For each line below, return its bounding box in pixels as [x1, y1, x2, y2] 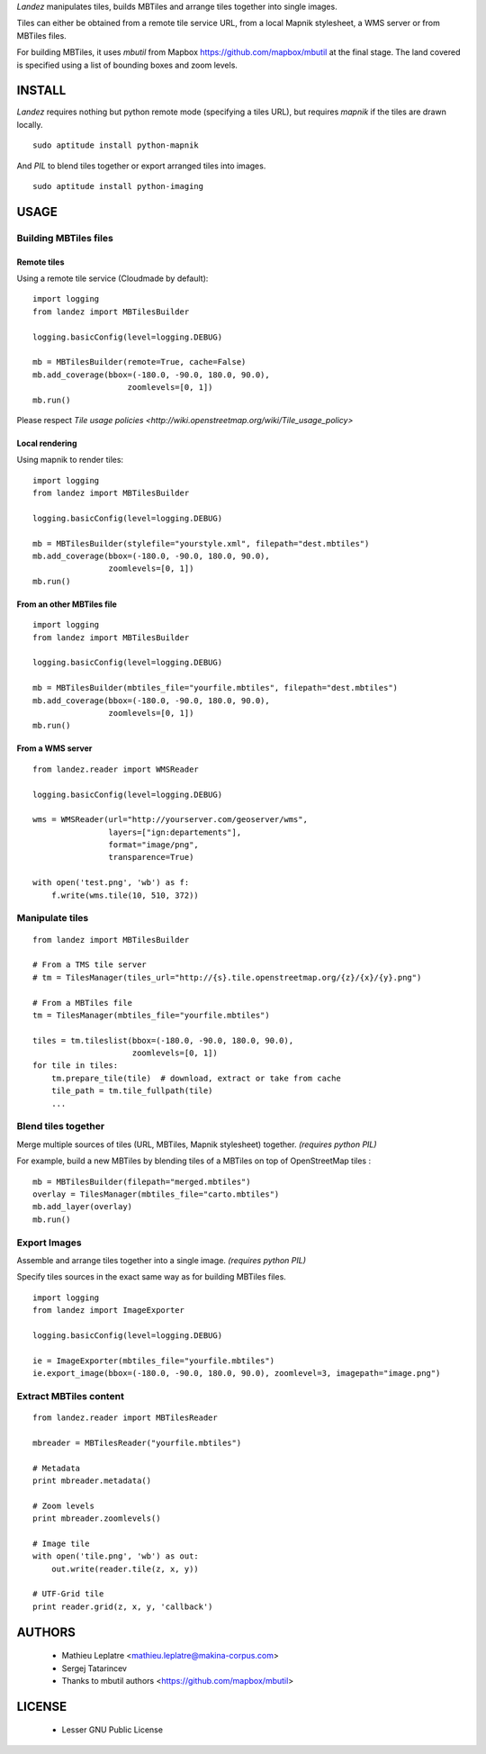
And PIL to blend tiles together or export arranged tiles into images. [16, 160, 266, 171]
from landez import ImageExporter [32, 1306, 184, 1315]
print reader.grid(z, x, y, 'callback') [32, 1601, 213, 1612]
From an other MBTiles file [16, 599, 117, 610]
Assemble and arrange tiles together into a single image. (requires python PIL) [16, 1254, 306, 1265]
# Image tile [32, 1538, 90, 1549]
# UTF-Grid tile [32, 1589, 104, 1599]
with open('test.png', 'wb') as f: [32, 878, 190, 888]
